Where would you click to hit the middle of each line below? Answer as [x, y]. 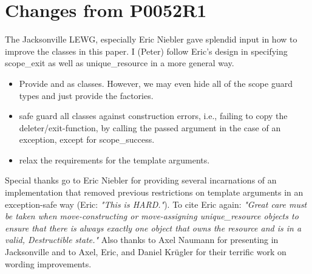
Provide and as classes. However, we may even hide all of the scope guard [156, 83]
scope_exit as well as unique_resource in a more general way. [120, 63]
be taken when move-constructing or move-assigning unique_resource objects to [152, 216]
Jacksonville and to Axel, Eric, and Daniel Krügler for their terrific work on [146, 252]
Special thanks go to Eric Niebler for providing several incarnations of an [141, 180]
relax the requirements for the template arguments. [114, 159]
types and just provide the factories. [86, 95]
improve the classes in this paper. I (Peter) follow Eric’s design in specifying [146, 51]
